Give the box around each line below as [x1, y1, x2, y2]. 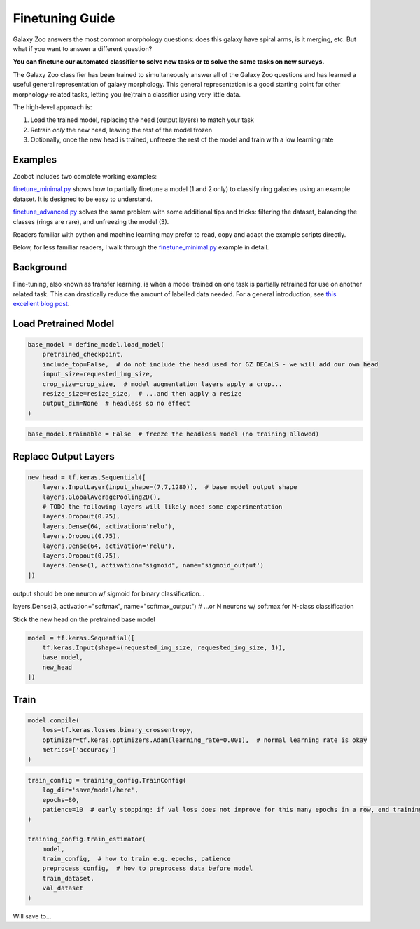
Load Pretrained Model [13, 317, 115, 329]
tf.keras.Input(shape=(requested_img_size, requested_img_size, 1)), [42, 643, 286, 652]
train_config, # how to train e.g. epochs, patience [42, 855, 231, 862]
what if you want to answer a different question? [13, 44, 153, 53]
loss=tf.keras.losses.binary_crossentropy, [42, 726, 194, 734]
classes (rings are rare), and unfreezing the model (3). [13, 217, 169, 226]
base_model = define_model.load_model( [27, 340, 164, 348]
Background [13, 261, 68, 273]
